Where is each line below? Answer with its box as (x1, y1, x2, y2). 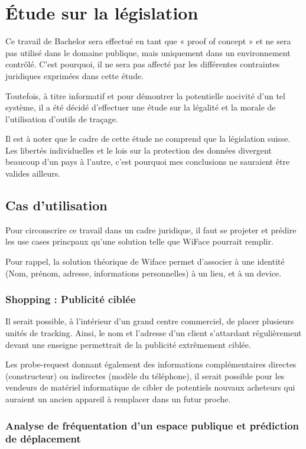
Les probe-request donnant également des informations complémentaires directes (5, 358, 297, 370)
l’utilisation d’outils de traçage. (5, 112, 118, 125)
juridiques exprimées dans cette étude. (5, 69, 144, 82)
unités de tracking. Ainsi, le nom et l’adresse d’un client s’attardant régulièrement (5, 327, 302, 339)
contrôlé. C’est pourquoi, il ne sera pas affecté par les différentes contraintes (5, 58, 280, 70)
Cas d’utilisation (5, 196, 108, 214)
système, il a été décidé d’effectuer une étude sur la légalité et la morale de (5, 101, 276, 113)
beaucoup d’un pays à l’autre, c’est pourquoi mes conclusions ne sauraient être (5, 155, 290, 168)
